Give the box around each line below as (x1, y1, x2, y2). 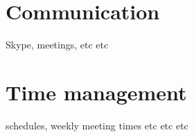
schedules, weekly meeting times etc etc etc (6, 118, 188, 132)
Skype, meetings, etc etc (6, 37, 109, 52)
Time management (6, 77, 187, 106)
